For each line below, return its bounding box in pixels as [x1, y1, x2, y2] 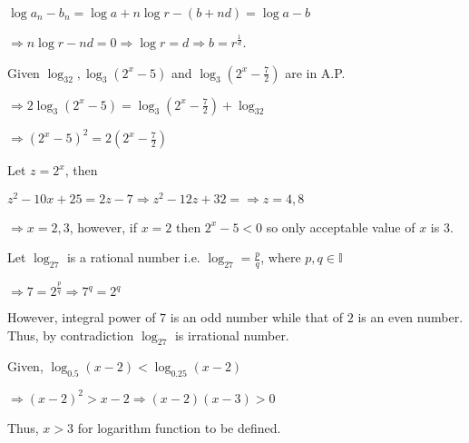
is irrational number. [174, 325, 289, 344]
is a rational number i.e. [66, 248, 200, 267]
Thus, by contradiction [7, 325, 134, 344]
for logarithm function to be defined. [77, 418, 281, 437]
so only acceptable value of [266, 217, 415, 236]
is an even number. [357, 308, 464, 327]
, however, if [69, 217, 137, 236]
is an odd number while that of [170, 308, 344, 327]
